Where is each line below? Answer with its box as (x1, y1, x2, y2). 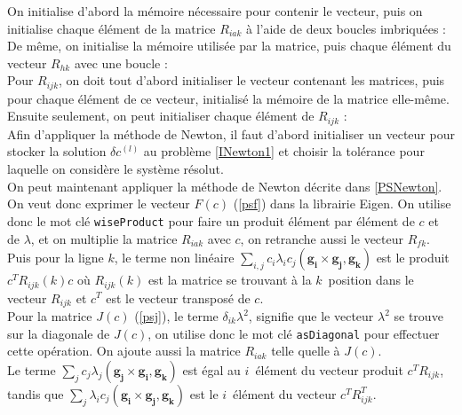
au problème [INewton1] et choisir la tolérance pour (143, 142, 425, 161)
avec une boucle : (74, 53, 168, 72)
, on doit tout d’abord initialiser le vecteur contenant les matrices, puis (59, 71, 445, 90)
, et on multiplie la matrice (30, 229, 178, 247)
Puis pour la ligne (7, 248, 104, 267)
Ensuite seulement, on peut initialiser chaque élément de (7, 106, 315, 125)
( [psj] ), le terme (134, 307, 219, 325)
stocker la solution (7, 142, 107, 161)
